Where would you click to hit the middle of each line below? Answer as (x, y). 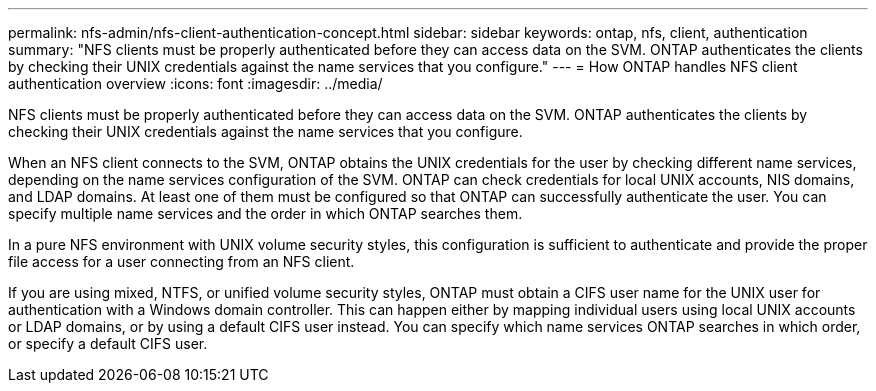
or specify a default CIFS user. (108, 343)
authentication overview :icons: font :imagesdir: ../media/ (195, 83)
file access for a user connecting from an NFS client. (181, 261)
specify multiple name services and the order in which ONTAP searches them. (265, 213)
